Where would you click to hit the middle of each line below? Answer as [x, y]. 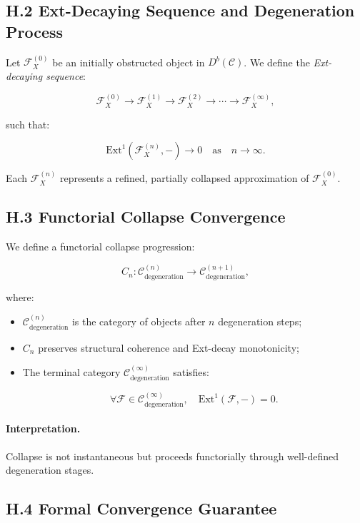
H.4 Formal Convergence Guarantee [141, 508]
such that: [28, 124]
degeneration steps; [260, 321]
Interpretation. [43, 428]
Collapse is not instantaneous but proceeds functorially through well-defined [172, 456]
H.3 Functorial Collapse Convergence [146, 217]
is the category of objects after [139, 321]
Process [35, 31]
